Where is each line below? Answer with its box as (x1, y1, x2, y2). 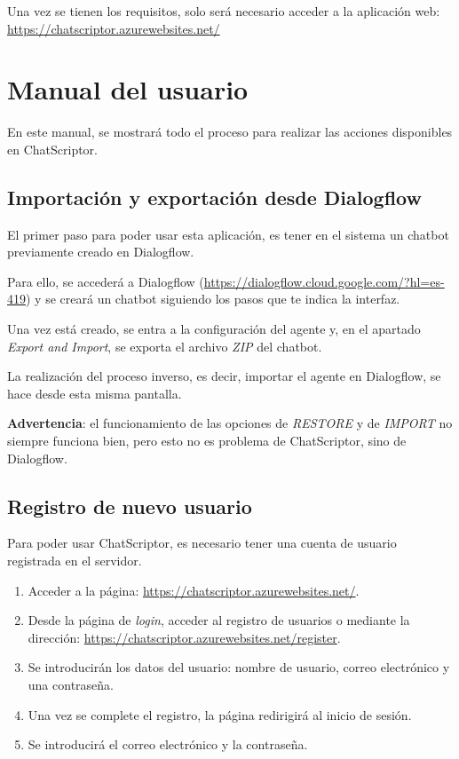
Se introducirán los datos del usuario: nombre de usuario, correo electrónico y (28, 658, 450, 676)
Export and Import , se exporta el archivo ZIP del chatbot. (7, 336, 322, 355)
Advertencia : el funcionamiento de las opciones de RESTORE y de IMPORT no (7, 414, 453, 432)
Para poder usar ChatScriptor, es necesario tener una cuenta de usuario (7, 534, 397, 552)
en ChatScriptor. (7, 139, 98, 158)
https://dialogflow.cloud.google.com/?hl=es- (203, 272, 445, 290)
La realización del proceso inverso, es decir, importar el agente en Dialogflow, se (7, 367, 441, 385)
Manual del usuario (7, 71, 249, 107)
